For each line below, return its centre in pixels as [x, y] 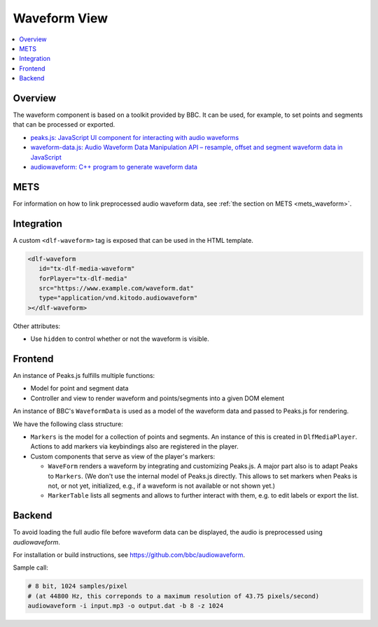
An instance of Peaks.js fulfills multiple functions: [84, 375]
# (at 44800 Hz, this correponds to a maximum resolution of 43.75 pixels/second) [174, 596]
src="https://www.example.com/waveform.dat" [116, 288]
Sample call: [30, 568]
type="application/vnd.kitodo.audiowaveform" [118, 298]
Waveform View [61, 18]
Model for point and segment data [79, 388]
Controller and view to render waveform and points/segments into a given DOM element [157, 398]
